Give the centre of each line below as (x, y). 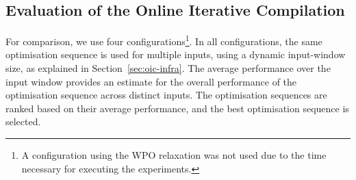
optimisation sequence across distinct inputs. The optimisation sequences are (166, 95)
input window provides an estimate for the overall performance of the (151, 81)
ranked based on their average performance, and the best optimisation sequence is (177, 108)
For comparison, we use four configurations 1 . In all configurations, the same (164, 40)
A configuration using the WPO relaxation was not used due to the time (174, 155)
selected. (23, 121)
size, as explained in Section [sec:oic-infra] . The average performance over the (168, 68)
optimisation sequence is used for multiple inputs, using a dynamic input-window (176, 54)
